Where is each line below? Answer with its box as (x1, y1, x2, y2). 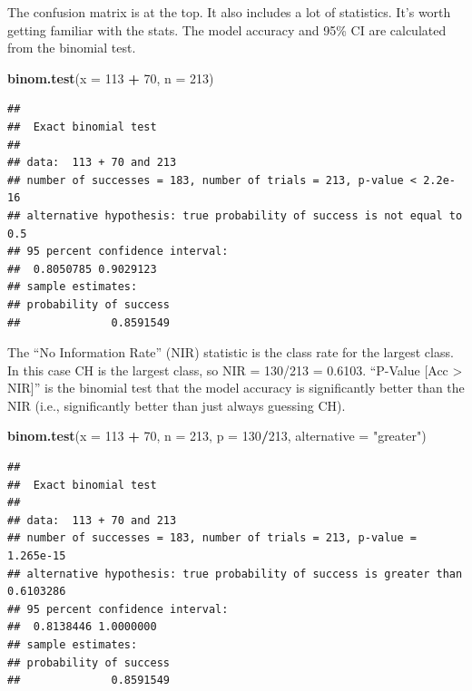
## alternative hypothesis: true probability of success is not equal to (7, 209, 463, 222)
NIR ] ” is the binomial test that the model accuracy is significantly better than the (7, 378, 465, 397)
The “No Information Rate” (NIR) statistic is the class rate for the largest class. (7, 343, 454, 362)
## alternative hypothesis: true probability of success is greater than (7, 567, 463, 580)
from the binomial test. (7, 38, 136, 57)
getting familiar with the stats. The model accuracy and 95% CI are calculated (7, 20, 447, 39)
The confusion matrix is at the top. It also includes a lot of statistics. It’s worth (7, 3, 451, 21)
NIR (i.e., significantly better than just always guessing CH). (7, 395, 346, 414)
